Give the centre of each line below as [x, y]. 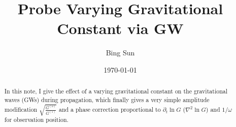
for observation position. [36, 120]
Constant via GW [120, 28]
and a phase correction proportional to [110, 109]
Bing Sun [120, 53]
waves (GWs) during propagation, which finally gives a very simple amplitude [107, 99]
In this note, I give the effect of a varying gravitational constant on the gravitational [116, 91]
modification [21, 109]
